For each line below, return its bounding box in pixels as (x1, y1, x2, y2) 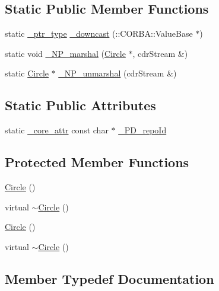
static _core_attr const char (5, 124, 109, 136)
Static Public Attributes (5, 96, 156, 114)
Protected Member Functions (5, 153, 189, 171)
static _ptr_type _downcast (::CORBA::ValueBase (5, 27, 193, 40)
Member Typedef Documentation (5, 269, 214, 287)
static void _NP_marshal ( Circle (5, 47, 126, 59)
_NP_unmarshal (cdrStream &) (58, 67, 177, 79)
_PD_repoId (118, 124, 167, 136)
